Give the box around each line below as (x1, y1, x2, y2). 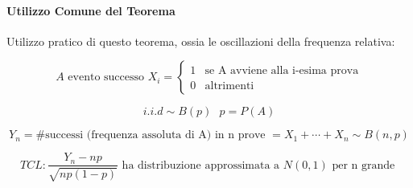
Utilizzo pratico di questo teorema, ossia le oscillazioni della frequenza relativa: (6, 32, 395, 49)
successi (45, 129, 84, 141)
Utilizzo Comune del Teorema (6, 2, 176, 18)
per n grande (332, 159, 395, 171)
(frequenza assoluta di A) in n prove (86, 129, 266, 141)
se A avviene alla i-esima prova (204, 65, 359, 77)
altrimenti (204, 80, 254, 92)
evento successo (68, 72, 145, 84)
